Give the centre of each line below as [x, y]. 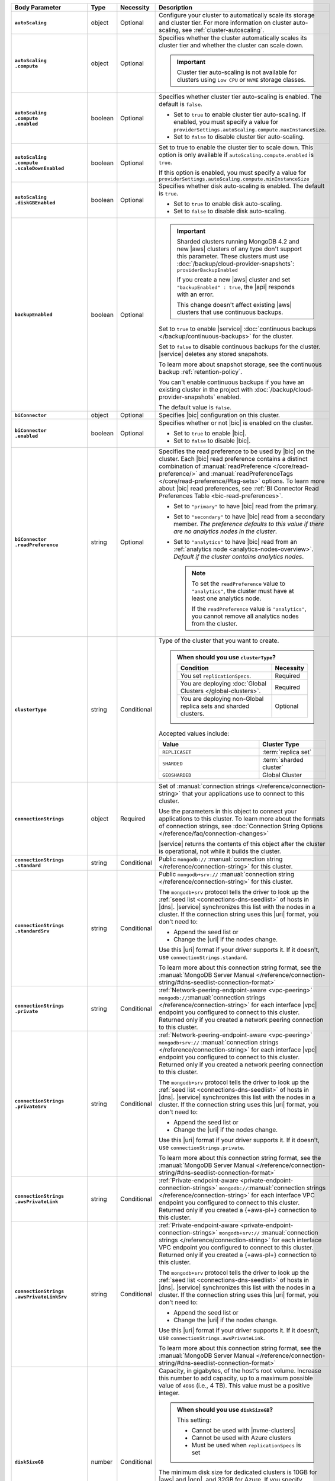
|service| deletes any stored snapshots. [214, 354]
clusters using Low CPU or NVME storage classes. [241, 80]
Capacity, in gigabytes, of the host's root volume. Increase [240, 1371]
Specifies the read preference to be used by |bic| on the [237, 451]
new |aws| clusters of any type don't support [239, 249]
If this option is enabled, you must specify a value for [233, 173]
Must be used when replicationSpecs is [246, 1445]
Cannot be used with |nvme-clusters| [243, 1430]
